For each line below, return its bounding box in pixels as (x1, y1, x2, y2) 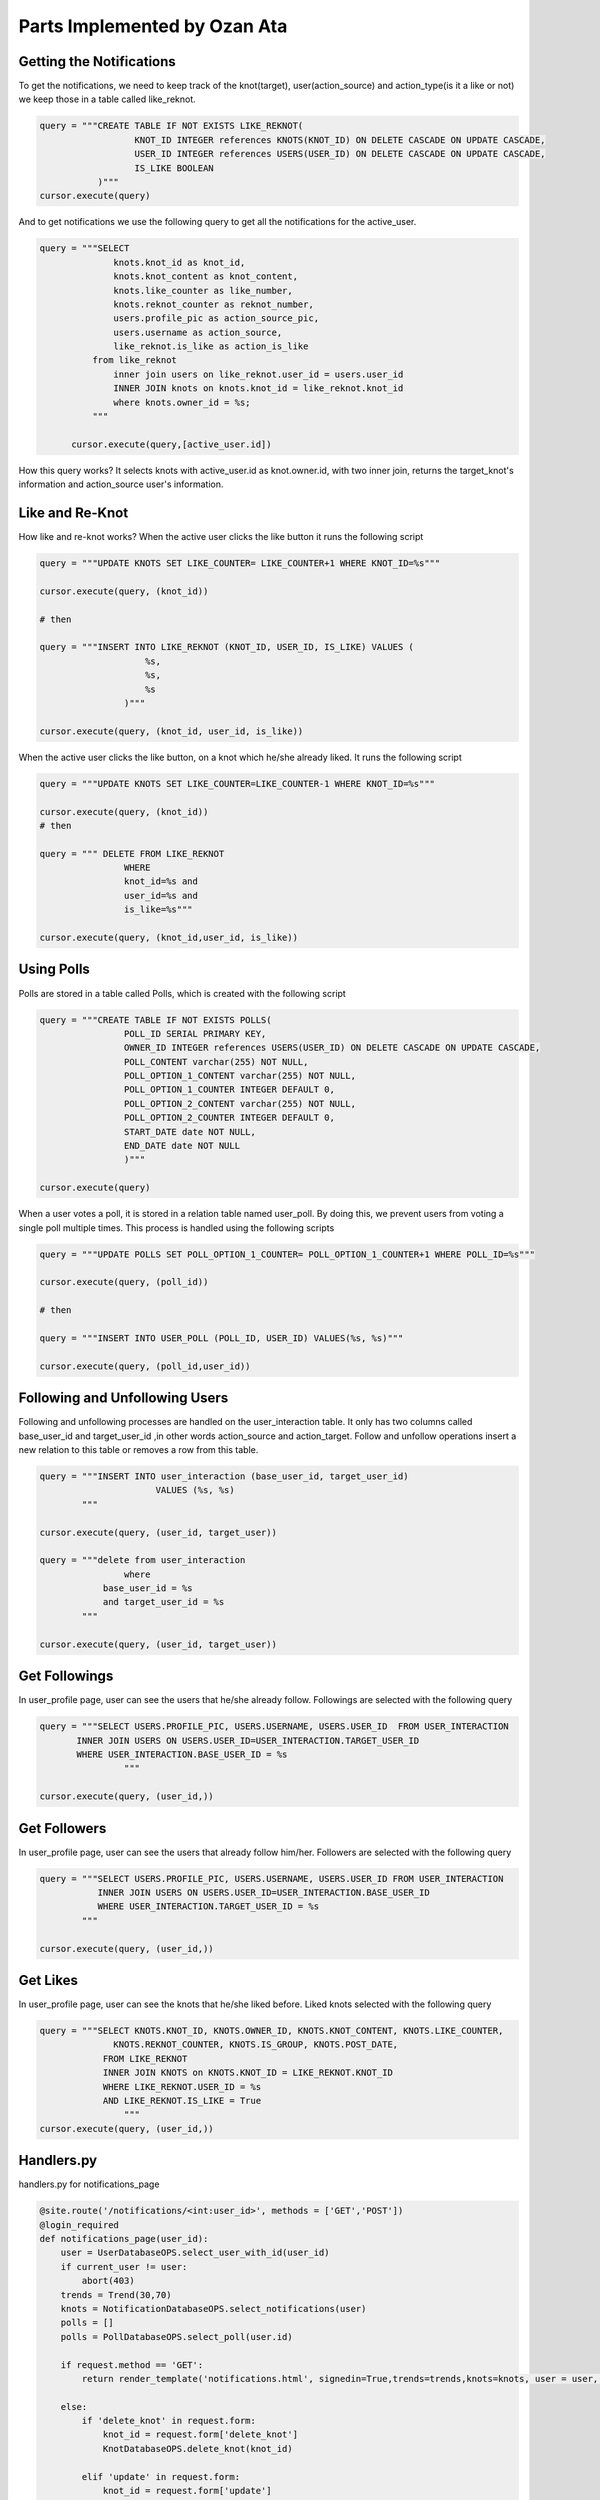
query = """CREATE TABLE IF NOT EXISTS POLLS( (39, 1014, 272, 1025)
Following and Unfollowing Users (18, 1390, 229, 1407)
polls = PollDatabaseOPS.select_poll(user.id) (60, 2331, 294, 2342)
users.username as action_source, (113, 326, 283, 338)
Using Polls (18, 961, 90, 978)
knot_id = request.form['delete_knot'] (102, 2429, 299, 2440)
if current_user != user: (60, 2261, 188, 2272)
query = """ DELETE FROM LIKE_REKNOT (39, 848, 225, 859)
